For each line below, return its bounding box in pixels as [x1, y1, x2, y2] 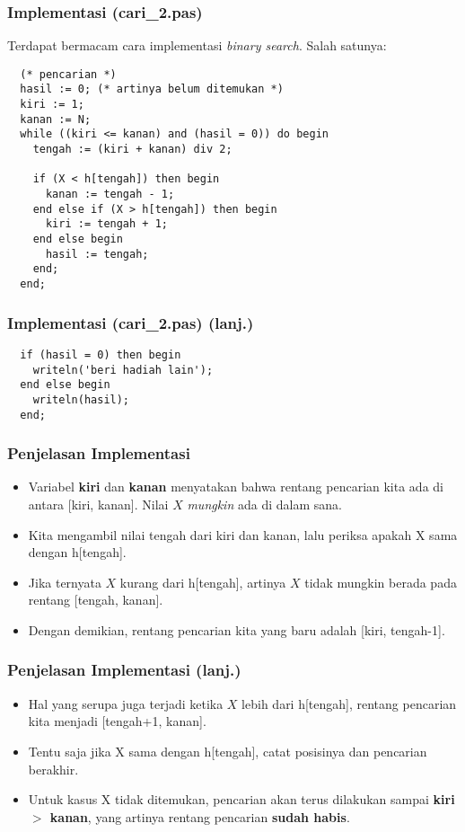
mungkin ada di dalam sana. [187, 494, 342, 513]
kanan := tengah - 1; [45, 188, 175, 201]
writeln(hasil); [32, 393, 130, 406]
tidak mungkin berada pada [304, 572, 457, 591]
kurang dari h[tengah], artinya [119, 572, 286, 591]
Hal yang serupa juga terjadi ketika [28, 694, 224, 713]
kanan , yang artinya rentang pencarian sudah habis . [49, 807, 350, 826]
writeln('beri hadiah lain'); [32, 363, 214, 376]
